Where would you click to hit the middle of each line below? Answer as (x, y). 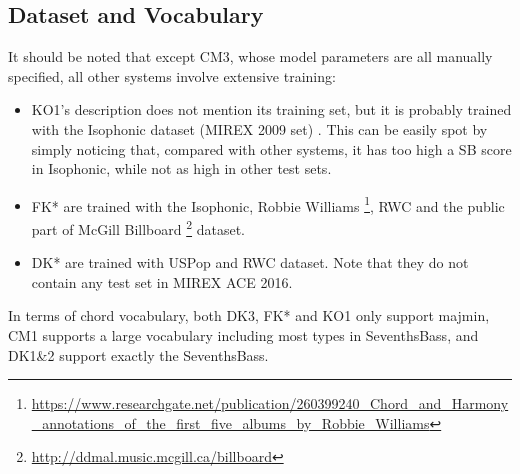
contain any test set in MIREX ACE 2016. (162, 281)
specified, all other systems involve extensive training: (172, 75)
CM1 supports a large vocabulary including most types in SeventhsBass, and (243, 335)
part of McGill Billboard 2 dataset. (138, 227)
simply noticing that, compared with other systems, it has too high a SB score (271, 148)
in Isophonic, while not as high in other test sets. (181, 168)
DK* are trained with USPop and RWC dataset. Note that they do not (250, 262)
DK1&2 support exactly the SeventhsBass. (138, 354)
